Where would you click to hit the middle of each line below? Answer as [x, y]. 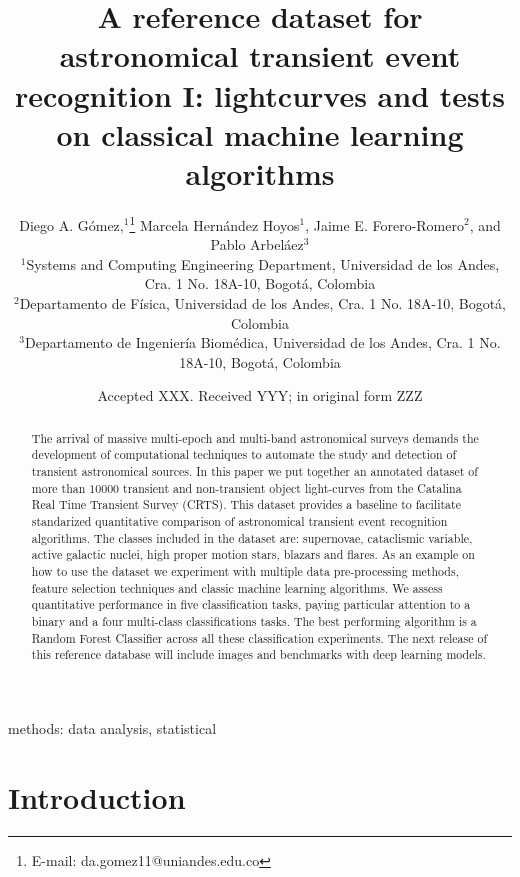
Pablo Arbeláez [257, 244]
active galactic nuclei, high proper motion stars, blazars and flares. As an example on [253, 554]
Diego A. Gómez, [71, 224]
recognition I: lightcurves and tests [259, 94]
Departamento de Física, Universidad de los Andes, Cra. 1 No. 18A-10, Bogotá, [262, 302]
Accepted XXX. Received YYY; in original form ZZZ [260, 395]
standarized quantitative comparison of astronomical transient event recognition [239, 520]
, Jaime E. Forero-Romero [384, 224]
